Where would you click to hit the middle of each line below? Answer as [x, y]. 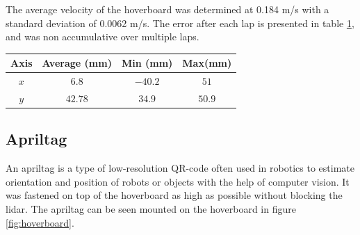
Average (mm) [77, 63]
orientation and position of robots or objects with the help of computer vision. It [178, 181]
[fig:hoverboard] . [40, 222]
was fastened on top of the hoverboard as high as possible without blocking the [174, 195]
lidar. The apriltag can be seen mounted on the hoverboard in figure [151, 209]
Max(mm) [207, 63]
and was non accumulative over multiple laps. [103, 37]
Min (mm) [147, 63]
